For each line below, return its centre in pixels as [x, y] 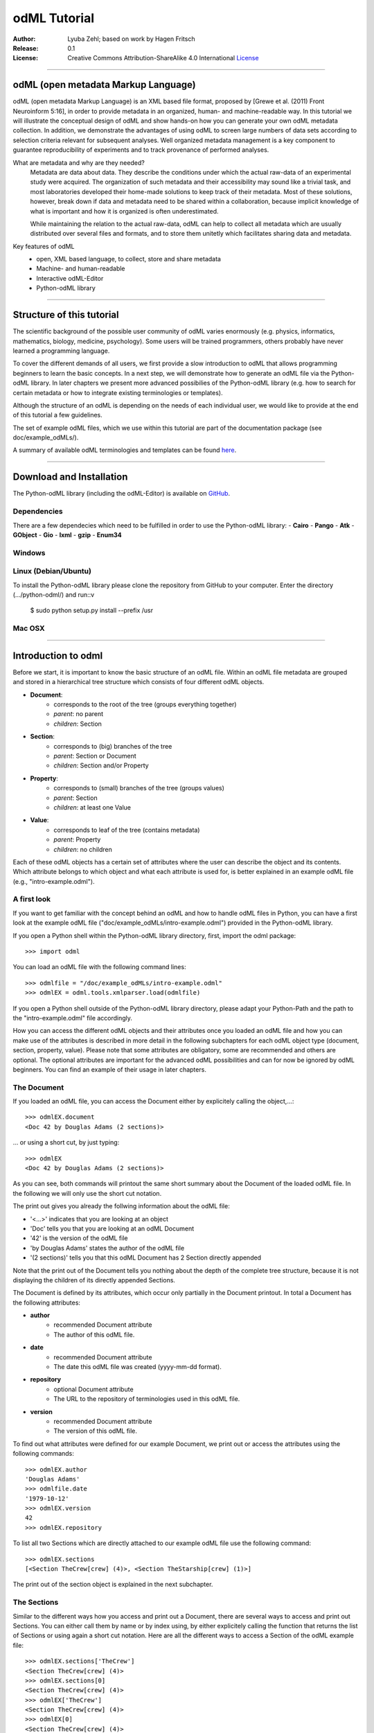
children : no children [83, 849]
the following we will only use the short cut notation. [87, 1193]
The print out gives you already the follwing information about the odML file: [121, 1206]
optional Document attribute [94, 1389]
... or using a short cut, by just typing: [66, 1142]
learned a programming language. [61, 351]
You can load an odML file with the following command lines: [99, 967]
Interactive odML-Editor [70, 278]
